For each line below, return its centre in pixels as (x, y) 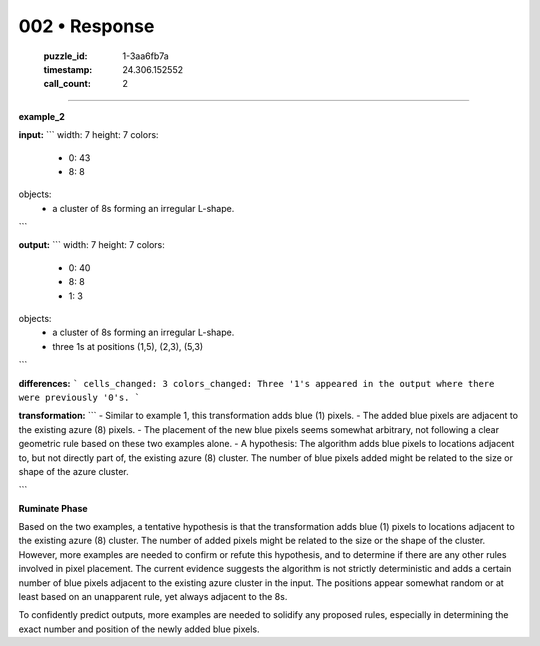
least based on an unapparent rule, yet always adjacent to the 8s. (153, 597)
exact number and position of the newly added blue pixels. (139, 629)
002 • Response (86, 26)
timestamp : (68, 69)
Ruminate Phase (53, 508)
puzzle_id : (65, 56)
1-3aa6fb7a (145, 56)
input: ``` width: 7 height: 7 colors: (88, 135)
